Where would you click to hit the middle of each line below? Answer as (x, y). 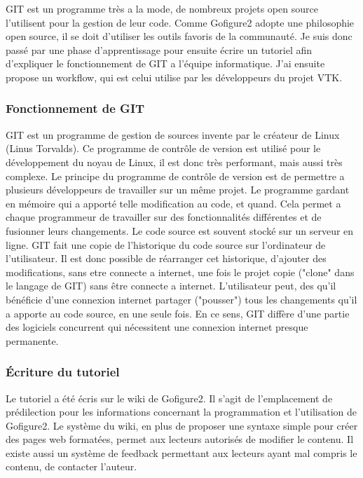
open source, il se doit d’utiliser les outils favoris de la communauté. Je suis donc (179, 36)
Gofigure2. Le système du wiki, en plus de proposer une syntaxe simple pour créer (182, 425)
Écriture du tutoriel (63, 372)
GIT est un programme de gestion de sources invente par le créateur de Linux (173, 134)
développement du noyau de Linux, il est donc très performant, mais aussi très (174, 162)
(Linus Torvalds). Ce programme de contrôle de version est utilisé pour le (163, 148)
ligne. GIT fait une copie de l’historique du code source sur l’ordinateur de (166, 244)
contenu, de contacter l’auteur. (71, 466)
